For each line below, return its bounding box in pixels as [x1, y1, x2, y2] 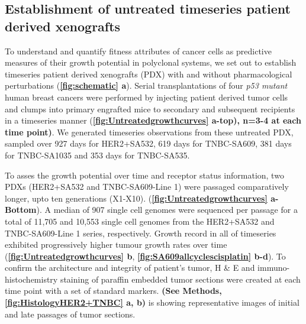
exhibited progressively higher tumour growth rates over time [5, 238, 227, 251]
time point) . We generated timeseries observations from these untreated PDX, [5, 125, 294, 138]
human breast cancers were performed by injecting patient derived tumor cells [5, 90, 288, 103]
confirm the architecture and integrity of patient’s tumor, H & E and [5, 261, 255, 274]
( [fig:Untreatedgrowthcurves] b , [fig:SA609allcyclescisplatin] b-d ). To [5, 250, 286, 262]
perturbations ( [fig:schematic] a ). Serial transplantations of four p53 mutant [5, 79, 288, 92]
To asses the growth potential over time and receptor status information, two [5, 169, 284, 181]
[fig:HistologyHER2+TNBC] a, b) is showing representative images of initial [5, 296, 299, 309]
